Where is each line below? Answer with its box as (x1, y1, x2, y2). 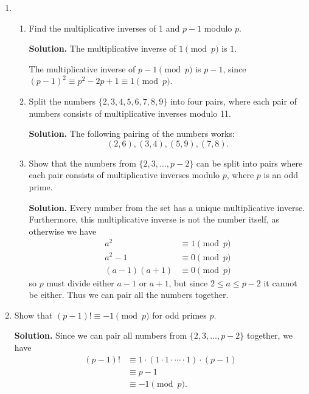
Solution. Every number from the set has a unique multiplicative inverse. (29, 201, 305, 213)
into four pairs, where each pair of (170, 94, 297, 107)
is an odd (263, 168, 299, 181)
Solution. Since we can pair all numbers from (14, 329, 187, 342)
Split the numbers (29, 94, 96, 107)
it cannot (263, 276, 297, 289)
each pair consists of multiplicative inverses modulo (29, 168, 220, 181)
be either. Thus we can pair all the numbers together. (29, 288, 229, 301)
